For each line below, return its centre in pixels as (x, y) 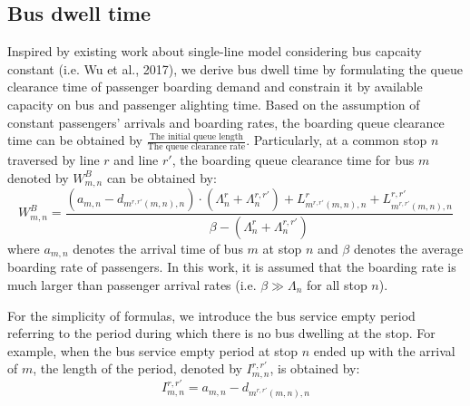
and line (136, 159)
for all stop (337, 284)
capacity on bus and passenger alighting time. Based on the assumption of (214, 104)
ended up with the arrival (384, 350)
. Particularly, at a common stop (337, 140)
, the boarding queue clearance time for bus (293, 159)
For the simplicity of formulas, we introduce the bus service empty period (211, 315)
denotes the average (408, 248)
